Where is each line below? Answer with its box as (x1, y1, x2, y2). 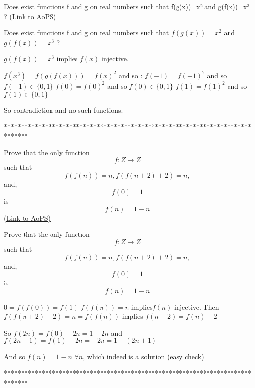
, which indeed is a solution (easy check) (83, 351, 204, 362)
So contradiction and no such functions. (4, 104, 123, 115)
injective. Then (174, 301, 219, 311)
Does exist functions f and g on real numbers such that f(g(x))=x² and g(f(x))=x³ (4, 1, 250, 11)
